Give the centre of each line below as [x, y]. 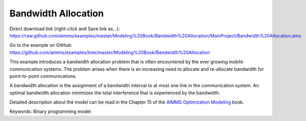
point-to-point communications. [43, 76]
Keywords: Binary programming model [50, 112]
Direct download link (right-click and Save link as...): [65, 29]
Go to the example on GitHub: [41, 45]
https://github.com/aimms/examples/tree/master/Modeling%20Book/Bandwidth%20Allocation [110, 52]
